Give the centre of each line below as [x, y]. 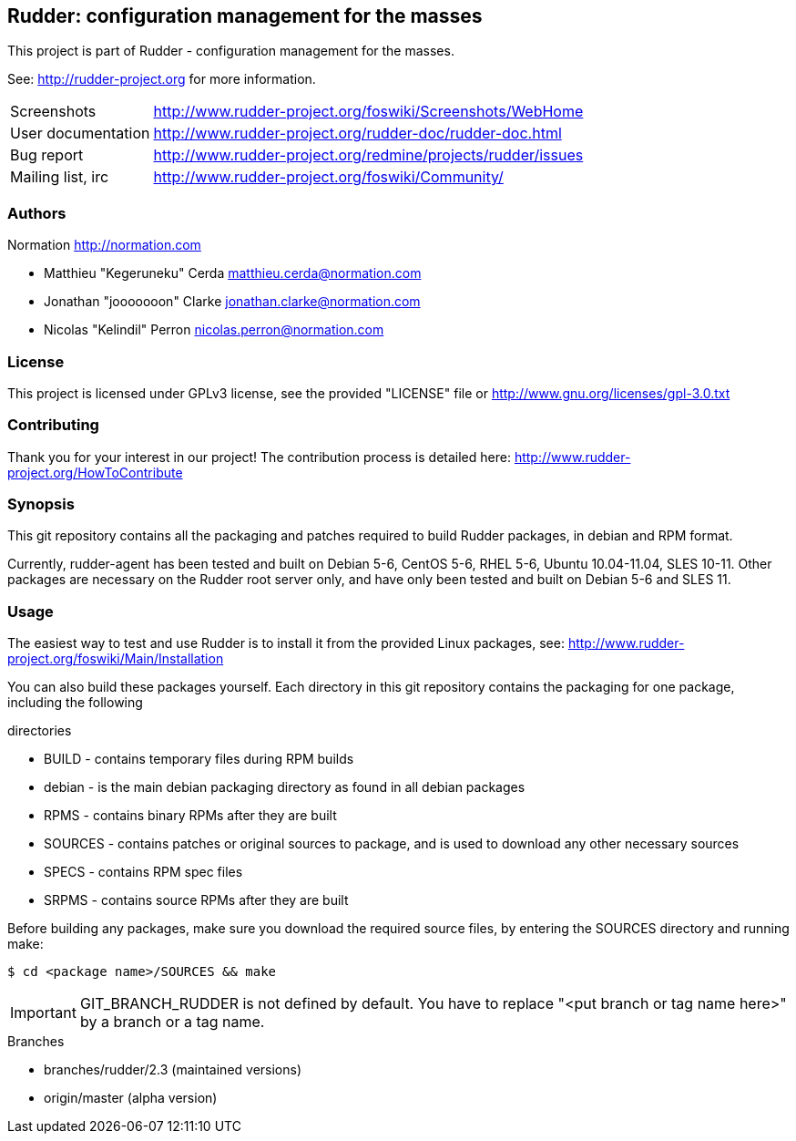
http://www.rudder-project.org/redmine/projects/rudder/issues [368, 155]
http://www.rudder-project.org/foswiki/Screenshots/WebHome [368, 112]
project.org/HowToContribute [95, 472]
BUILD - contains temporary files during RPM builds [199, 759]
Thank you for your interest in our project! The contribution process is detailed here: [259, 457]
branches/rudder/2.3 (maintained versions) [173, 1070]
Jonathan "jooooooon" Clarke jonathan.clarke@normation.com [232, 302]
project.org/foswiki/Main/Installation [116, 659]
